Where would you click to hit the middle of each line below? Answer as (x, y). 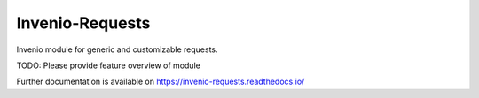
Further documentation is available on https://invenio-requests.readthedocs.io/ (161, 82)
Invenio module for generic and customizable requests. (117, 49)
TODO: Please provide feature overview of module (109, 65)
